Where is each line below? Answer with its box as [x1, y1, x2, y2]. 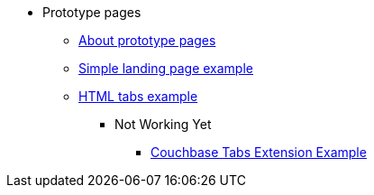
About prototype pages [78, 32, 216, 48]
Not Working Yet [114, 116, 212, 132]
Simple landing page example [78, 60, 253, 76]
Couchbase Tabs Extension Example [151, 144, 367, 160]
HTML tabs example [78, 88, 198, 104]
